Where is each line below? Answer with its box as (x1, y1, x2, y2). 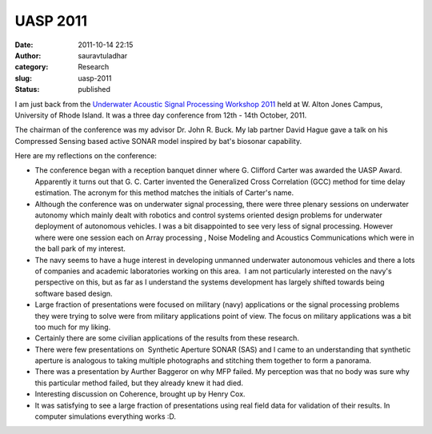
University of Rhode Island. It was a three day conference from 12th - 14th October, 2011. (14, 110, 307, 120)
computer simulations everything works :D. (34, 412, 176, 421)
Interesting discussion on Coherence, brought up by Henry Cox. (34, 389, 246, 399)
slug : (14, 73, 32, 83)
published (78, 85, 111, 94)
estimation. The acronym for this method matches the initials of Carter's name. (34, 188, 294, 197)
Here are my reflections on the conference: (14, 151, 158, 161)
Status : (14, 85, 40, 94)
